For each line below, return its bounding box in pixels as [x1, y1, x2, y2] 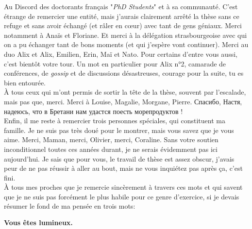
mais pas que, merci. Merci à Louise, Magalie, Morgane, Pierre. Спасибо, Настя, [4, 96, 242, 106]
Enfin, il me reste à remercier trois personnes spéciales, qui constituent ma [4, 115, 225, 126]
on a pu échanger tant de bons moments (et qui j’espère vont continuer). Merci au [4, 39, 249, 49]
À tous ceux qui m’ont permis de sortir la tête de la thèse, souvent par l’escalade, [4, 87, 246, 97]
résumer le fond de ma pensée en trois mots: [4, 201, 135, 211]
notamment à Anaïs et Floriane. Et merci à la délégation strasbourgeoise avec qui [4, 30, 247, 40]
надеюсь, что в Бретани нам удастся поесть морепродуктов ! [4, 106, 183, 116]
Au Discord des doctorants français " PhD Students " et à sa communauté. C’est [4, 1, 238, 11]
